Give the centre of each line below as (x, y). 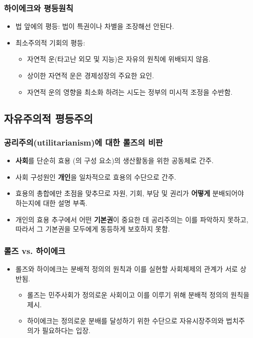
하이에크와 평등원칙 (39, 8)
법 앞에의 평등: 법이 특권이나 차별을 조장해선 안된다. (95, 26)
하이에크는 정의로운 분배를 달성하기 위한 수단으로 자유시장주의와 (126, 321)
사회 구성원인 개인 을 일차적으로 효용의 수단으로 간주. (96, 177)
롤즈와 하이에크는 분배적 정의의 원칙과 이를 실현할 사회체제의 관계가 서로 (126, 268)
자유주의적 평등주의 (48, 118)
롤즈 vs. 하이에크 (35, 250)
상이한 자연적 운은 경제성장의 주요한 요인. (91, 75)
